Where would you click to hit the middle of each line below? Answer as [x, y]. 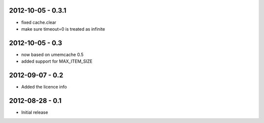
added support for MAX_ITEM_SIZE [57, 61]
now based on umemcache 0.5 [52, 54]
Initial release [35, 112]
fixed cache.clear [39, 22]
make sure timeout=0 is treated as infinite [63, 29]
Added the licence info [44, 87]
